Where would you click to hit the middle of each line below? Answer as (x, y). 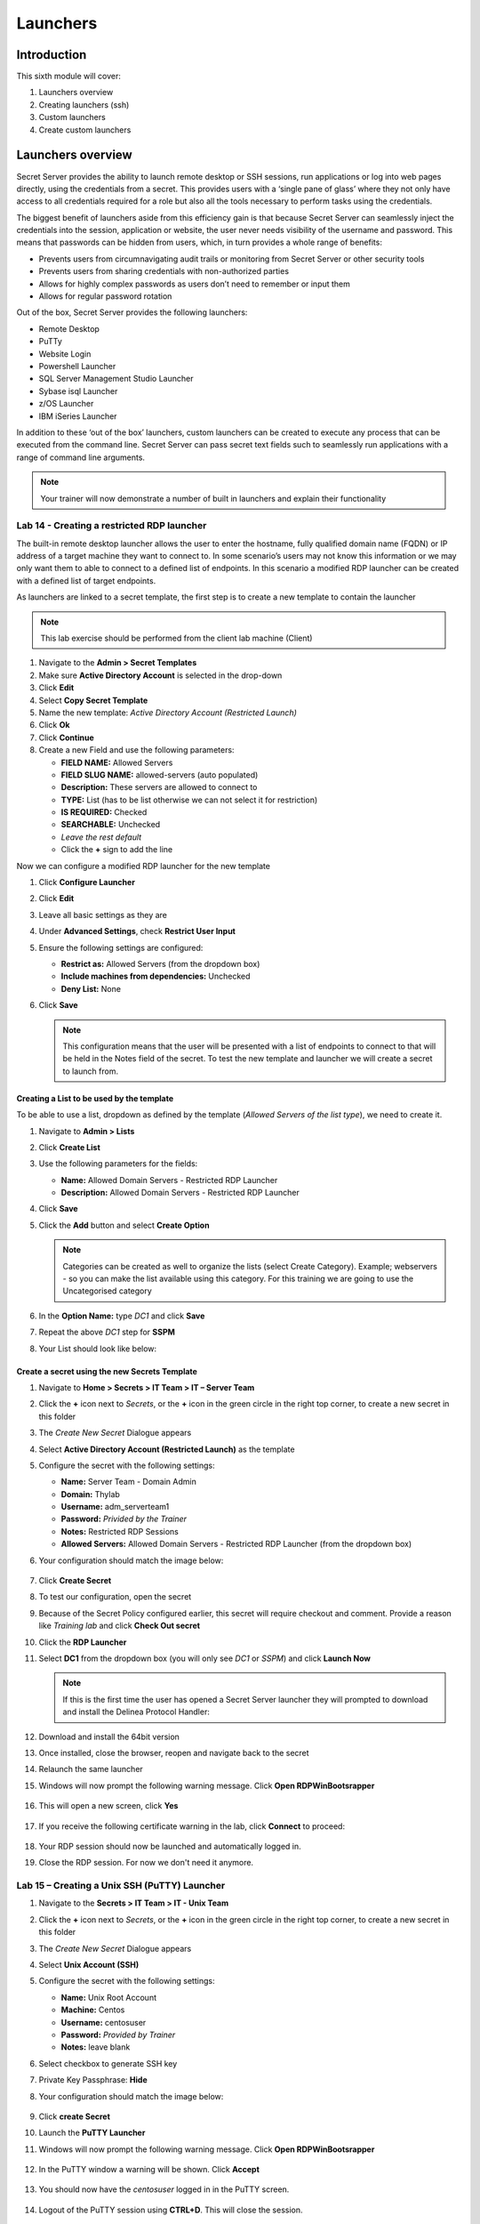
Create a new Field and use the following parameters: (136, 750)
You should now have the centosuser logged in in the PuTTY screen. (164, 2189)
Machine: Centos (93, 2010)
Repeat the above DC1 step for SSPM (107, 1332)
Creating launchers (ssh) (84, 105)
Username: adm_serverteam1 (115, 1507)
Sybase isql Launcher (78, 391)
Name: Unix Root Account (109, 1997)
